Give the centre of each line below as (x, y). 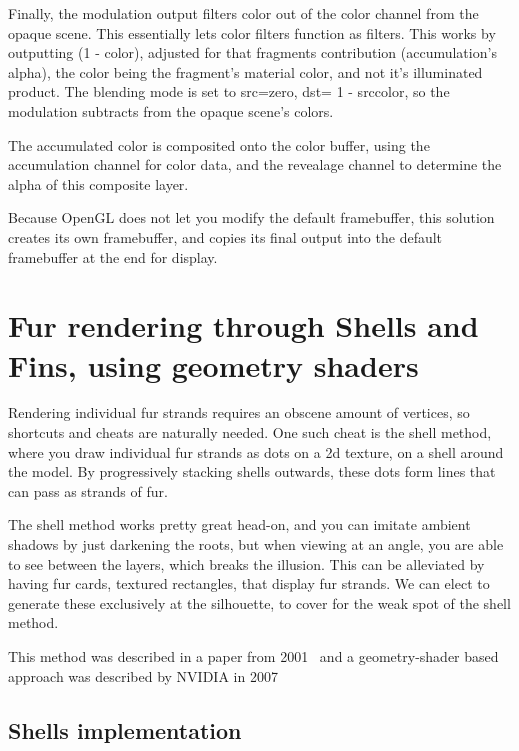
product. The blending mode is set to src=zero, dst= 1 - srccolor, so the (229, 91)
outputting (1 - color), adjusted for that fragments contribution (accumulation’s (252, 52)
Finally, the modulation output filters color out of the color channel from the (243, 13)
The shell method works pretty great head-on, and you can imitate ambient (239, 524)
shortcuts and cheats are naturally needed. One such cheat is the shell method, (250, 432)
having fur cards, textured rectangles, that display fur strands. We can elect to (249, 583)
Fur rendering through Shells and (243, 325)
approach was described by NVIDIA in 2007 (143, 675)
